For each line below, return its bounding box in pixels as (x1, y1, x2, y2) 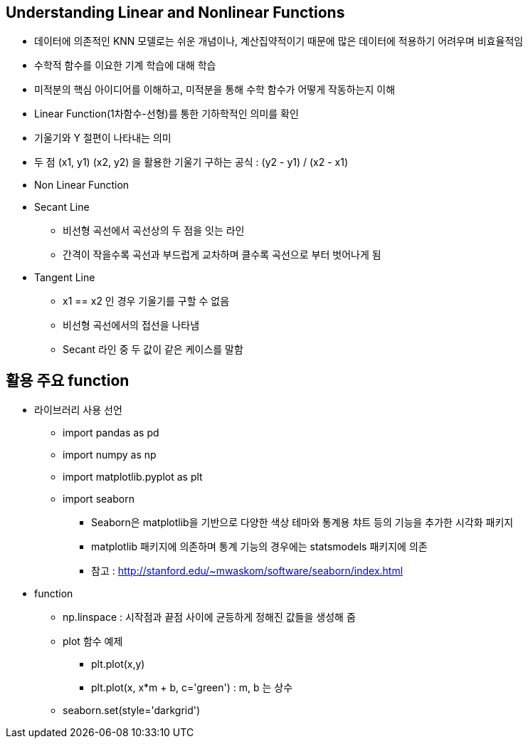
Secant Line (34, 201, 90, 214)
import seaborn (63, 493, 134, 505)
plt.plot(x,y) (91, 658, 145, 671)
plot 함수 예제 (63, 635, 123, 648)
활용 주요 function (6, 371, 130, 389)
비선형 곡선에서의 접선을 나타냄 (63, 319, 200, 332)
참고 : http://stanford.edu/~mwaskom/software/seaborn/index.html (91, 565, 403, 577)
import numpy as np (63, 449, 157, 461)
